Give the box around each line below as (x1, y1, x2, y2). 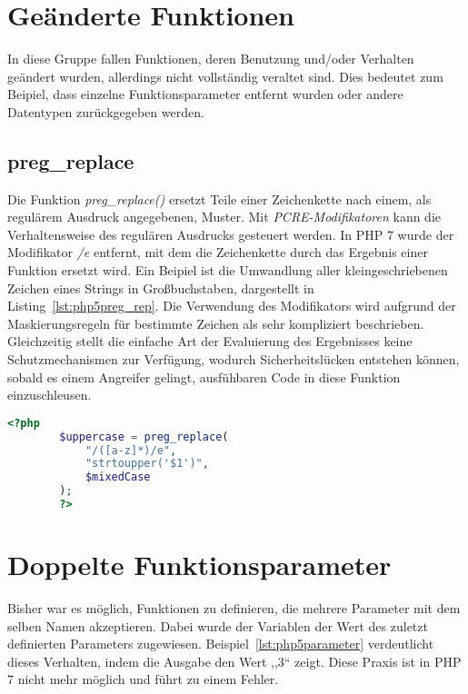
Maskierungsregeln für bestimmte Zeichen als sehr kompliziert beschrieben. (7, 313, 424, 332)
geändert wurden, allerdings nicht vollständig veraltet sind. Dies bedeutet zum (7, 66, 443, 85)
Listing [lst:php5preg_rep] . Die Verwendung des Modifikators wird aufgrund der (7, 296, 456, 315)
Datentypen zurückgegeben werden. (7, 102, 204, 121)
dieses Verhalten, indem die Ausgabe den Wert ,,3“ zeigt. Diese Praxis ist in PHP (7, 651, 462, 670)
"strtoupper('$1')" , (85, 457, 209, 471)
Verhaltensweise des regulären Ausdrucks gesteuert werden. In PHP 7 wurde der (7, 224, 454, 243)
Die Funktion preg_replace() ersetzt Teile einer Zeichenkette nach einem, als (7, 189, 432, 208)
